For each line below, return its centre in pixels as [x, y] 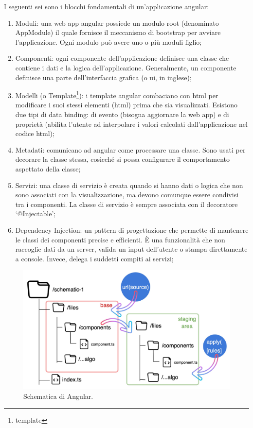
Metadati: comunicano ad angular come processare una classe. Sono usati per [130, 149]
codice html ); [35, 133]
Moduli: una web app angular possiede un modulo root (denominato [117, 23]
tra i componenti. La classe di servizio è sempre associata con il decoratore [126, 204]
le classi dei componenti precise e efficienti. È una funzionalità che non [120, 239]
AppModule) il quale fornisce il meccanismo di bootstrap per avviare [118, 32]
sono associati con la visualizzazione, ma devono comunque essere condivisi [127, 195]
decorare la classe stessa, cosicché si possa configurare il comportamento [123, 159]
